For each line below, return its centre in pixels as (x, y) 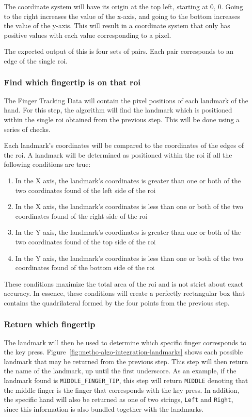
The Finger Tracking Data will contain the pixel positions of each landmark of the (126, 100)
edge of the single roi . (36, 60)
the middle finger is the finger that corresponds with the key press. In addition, (122, 390)
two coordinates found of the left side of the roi (85, 190)
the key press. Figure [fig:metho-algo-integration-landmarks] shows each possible (123, 352)
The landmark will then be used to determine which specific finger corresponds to (125, 342)
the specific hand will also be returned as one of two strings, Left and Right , (118, 399)
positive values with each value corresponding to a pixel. (87, 35)
